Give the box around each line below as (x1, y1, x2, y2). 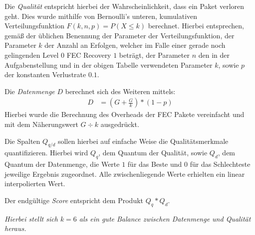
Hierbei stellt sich (4, 213, 58, 224)
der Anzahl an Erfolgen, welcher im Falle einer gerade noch (44, 40, 226, 50)
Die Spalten (4, 135, 40, 146)
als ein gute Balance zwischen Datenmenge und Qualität (79, 213, 251, 224)
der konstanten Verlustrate (4, 69, 86, 80)
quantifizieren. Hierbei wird (4, 147, 88, 158)
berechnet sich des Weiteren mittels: (65, 86, 176, 96)
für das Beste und (127, 159, 182, 169)
